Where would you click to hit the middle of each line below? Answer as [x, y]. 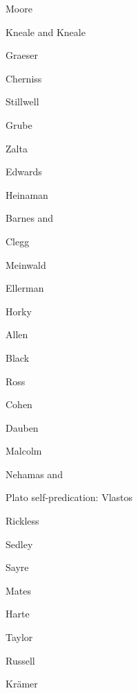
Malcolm [24, 451]
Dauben [22, 427]
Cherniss [24, 78]
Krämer [22, 684]
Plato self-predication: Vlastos [69, 497]
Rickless [22, 521]
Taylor [19, 637]
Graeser [22, 55]
